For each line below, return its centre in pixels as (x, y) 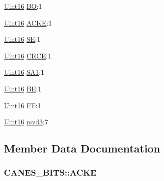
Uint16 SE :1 (22, 39)
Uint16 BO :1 (23, 6)
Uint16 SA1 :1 (24, 72)
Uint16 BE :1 (23, 88)
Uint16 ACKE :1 (28, 22)
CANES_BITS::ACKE (50, 172)
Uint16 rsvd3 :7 (26, 122)
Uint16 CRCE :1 (28, 55)
